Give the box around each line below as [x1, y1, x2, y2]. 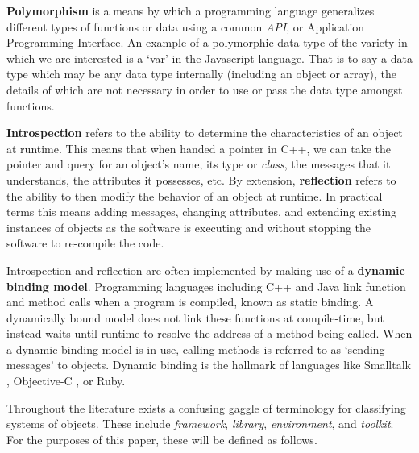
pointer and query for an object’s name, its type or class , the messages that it [6, 156, 391, 172]
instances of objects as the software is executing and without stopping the [6, 218, 371, 235]
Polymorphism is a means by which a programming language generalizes [6, 2, 375, 19]
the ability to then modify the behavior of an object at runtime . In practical [6, 187, 383, 204]
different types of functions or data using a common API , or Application [6, 18, 365, 35]
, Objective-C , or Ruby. [6, 372, 126, 389]
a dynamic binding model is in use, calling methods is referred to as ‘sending [6, 340, 385, 357]
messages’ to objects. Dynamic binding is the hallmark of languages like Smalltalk [6, 356, 411, 373]
